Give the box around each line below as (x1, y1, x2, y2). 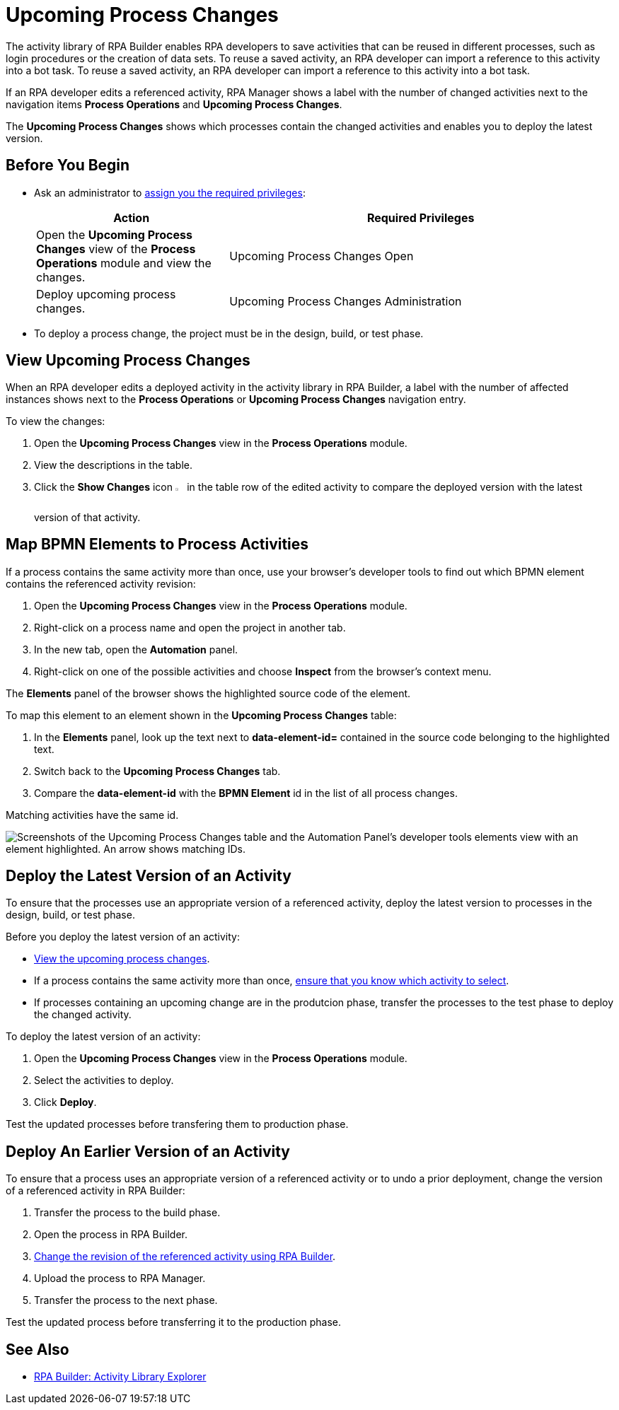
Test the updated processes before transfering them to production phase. (6, 1118, 349, 1131)
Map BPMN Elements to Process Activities (6, 535, 309, 554)
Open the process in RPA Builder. (34, 1228, 187, 1241)
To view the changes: (6, 415, 105, 428)
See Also (6, 1340, 69, 1358)
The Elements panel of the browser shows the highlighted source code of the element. (6, 687, 411, 699)
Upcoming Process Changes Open (229, 248, 414, 263)
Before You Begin (6, 156, 130, 175)
